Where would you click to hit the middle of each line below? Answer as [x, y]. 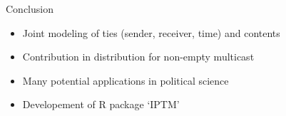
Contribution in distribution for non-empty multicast [138, 57]
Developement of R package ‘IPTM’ [101, 104]
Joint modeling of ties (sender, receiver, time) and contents [151, 32]
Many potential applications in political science [126, 80]
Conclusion [30, 9]
